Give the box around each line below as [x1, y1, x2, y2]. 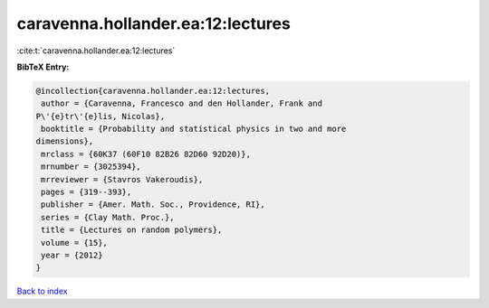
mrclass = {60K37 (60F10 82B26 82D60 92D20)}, [41, 149, 251, 159]
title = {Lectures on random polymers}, [41, 225, 223, 235]
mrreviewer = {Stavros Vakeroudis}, [41, 174, 204, 184]
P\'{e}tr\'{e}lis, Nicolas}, [35, 111, 166, 121]
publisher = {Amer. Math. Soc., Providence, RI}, [41, 200, 266, 210]
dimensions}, [35, 136, 94, 146]
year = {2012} [41, 250, 103, 260]
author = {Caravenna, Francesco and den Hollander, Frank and [41, 98, 323, 108]
